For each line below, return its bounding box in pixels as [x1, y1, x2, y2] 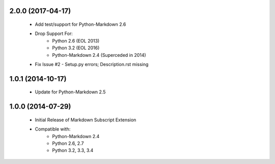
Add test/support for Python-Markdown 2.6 [35, 21, 126, 27]
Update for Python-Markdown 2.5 [35, 89, 106, 95]
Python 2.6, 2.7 [52, 140, 84, 146]
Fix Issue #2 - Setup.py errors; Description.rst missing [35, 61, 149, 67]
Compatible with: [35, 126, 71, 132]
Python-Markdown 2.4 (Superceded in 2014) [52, 52, 146, 58]
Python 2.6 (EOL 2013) [52, 38, 100, 44]
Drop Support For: [35, 30, 73, 37]
